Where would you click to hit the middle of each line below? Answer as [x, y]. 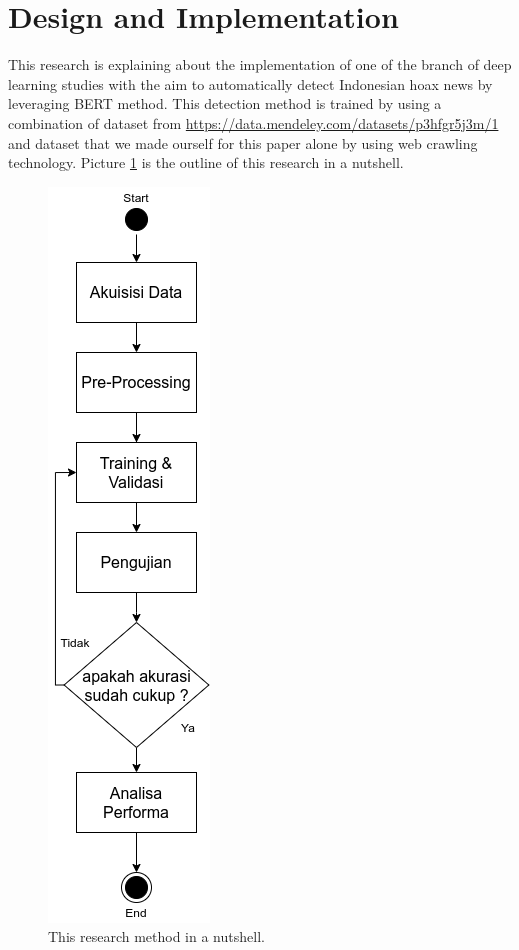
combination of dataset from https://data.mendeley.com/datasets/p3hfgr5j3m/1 [253, 122]
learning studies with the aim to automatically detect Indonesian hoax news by [250, 83]
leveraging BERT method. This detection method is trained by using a [225, 103]
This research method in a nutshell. [156, 936]
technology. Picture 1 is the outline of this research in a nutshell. [206, 162]
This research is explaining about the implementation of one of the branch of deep [260, 64]
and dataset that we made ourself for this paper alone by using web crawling [243, 142]
